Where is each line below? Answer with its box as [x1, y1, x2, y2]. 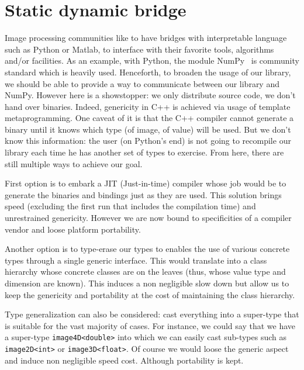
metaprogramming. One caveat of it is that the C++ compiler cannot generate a [5, 112, 294, 124]
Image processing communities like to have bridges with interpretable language [5, 32, 287, 44]
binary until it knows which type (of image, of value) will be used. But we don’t [5, 123, 291, 135]
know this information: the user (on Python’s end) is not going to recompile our [5, 134, 291, 147]
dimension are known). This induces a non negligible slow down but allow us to [5, 277, 289, 289]
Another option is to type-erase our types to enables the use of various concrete [5, 243, 290, 255]
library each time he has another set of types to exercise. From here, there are [5, 146, 284, 158]
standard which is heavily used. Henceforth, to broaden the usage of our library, [5, 65, 291, 78]
